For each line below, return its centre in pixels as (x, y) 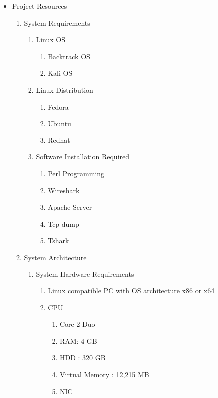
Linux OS (51, 40)
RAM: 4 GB (78, 340)
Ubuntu (60, 123)
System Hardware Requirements (85, 274)
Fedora (58, 106)
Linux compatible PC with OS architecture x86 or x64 (131, 291)
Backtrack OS (69, 56)
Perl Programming (76, 173)
